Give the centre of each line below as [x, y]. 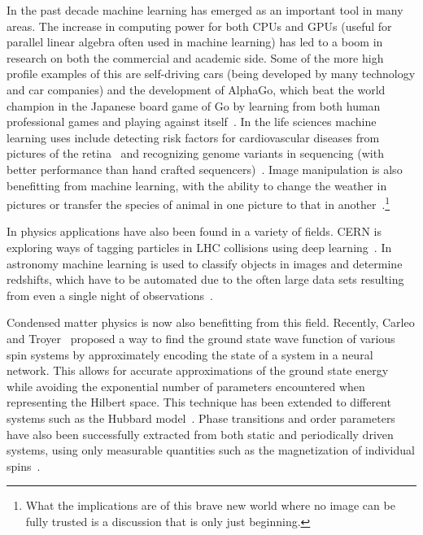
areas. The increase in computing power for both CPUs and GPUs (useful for [199, 26]
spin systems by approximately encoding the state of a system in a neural [190, 354]
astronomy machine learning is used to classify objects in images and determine [205, 263]
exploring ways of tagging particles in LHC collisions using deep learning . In [199, 247]
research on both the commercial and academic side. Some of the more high [195, 57]
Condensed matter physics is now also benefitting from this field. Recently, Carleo [211, 322]
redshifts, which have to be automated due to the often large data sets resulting [205, 279]
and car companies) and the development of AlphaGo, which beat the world [196, 89]
